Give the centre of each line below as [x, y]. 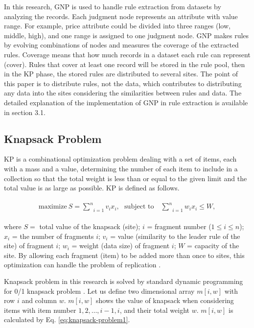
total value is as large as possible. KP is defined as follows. [92, 188]
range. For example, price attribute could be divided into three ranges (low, [117, 26]
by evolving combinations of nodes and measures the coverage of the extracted [121, 45]
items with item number [40, 310]
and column [39, 300]
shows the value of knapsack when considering [165, 300]
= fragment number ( [179, 226]
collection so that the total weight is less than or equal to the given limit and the [126, 178]
